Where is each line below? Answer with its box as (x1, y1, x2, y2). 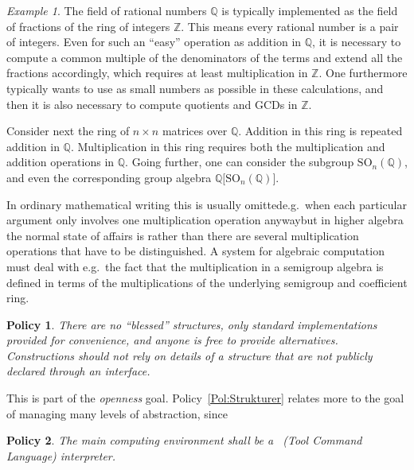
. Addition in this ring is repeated (238, 122, 403, 139)
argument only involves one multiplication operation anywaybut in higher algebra (6, 212, 404, 228)
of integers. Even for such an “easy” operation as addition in (6, 33, 302, 50)
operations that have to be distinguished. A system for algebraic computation (6, 243, 385, 259)
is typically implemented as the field (221, 2, 398, 18)
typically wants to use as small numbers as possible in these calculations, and (6, 80, 384, 96)
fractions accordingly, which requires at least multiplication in (6, 64, 308, 81)
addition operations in (6, 153, 115, 170)
